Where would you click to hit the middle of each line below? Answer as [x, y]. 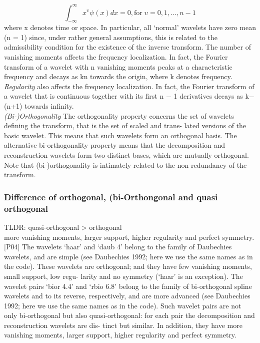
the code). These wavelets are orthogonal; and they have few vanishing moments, [128, 266]
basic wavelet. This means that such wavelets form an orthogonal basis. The [120, 135]
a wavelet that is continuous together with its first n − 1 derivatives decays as [123, 96]
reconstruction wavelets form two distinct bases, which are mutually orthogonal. [126, 155]
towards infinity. [49, 106]
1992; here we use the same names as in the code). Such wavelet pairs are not [123, 305]
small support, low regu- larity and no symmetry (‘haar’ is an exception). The [123, 276]
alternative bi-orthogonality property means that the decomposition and [115, 145]
